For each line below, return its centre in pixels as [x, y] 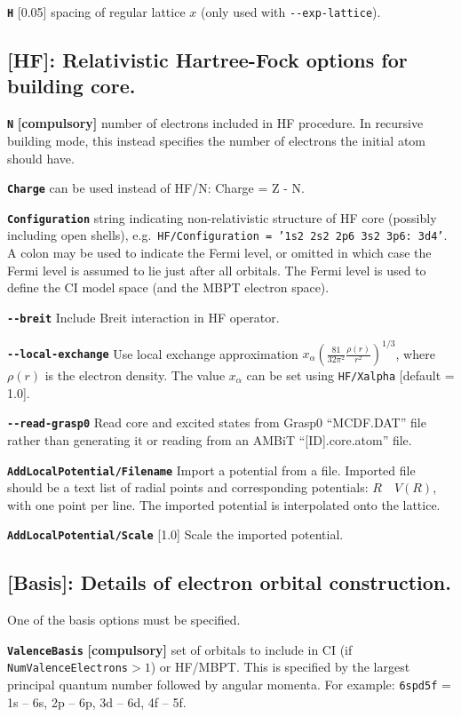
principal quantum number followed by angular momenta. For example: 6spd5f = [229, 685]
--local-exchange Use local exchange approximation [153, 353]
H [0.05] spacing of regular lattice [96, 12]
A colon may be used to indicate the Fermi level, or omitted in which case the [219, 253]
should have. [41, 158]
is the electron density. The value [135, 375]
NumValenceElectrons [68, 669]
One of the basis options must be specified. [124, 620]
